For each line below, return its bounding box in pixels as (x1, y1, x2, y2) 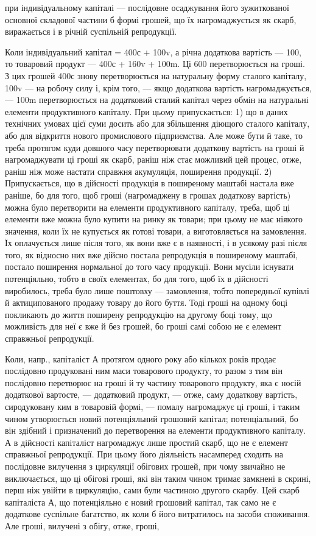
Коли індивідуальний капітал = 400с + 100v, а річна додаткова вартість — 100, (5, 45, 301, 58)
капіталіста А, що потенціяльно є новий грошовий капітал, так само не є (5, 495, 276, 508)
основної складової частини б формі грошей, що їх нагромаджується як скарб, (5, 13, 297, 26)
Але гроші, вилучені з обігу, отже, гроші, (5, 519, 160, 532)
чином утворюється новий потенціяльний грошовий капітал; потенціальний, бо (5, 412, 298, 425)
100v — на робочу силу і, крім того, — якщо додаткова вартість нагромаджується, (5, 81, 312, 94)
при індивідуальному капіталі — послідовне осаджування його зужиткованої (5, 1, 289, 13)
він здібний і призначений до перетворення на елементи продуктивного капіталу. (5, 424, 306, 437)
